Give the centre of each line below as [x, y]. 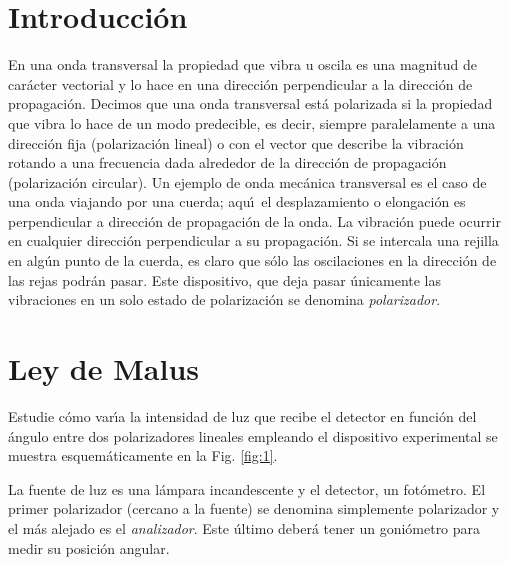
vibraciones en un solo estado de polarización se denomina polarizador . [224, 299]
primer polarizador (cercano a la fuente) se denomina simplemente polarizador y [254, 508]
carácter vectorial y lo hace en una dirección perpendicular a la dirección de [240, 83]
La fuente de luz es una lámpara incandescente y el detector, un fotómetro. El [247, 488]
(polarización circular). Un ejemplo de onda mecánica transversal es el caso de [247, 181]
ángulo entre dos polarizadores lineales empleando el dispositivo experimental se [253, 435]
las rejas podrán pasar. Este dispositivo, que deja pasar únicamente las [225, 279]
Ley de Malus [103, 368]
